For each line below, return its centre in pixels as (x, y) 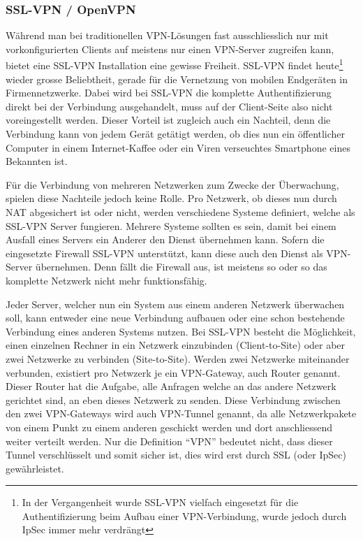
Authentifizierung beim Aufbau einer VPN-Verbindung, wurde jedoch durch (184, 515)
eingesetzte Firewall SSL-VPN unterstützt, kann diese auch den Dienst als (164, 253)
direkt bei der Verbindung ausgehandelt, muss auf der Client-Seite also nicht (169, 106)
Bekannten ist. (37, 161)
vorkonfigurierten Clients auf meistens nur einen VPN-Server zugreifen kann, (170, 49)
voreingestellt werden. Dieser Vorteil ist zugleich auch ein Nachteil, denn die (168, 120)
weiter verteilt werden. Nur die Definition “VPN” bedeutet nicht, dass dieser (169, 441)
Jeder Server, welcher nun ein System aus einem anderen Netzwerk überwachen (175, 304)
